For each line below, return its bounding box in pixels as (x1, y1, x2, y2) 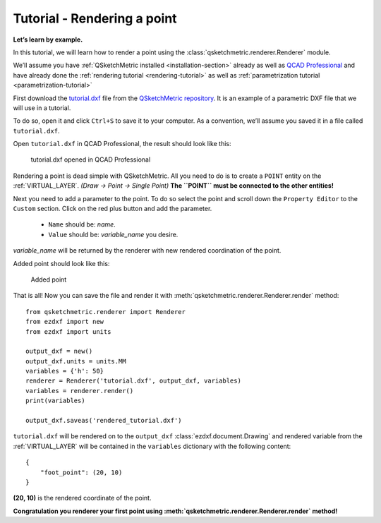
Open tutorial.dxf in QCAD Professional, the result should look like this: (13, 140, 231, 148)
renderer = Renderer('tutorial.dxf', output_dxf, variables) (25, 377, 241, 385)
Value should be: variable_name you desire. (48, 230, 179, 239)
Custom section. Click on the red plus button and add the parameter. (13, 205, 212, 213)
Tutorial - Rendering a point (13, 11, 177, 26)
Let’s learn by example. (13, 35, 83, 44)
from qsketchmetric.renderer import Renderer (25, 308, 186, 315)
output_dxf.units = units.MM (25, 357, 126, 365)
